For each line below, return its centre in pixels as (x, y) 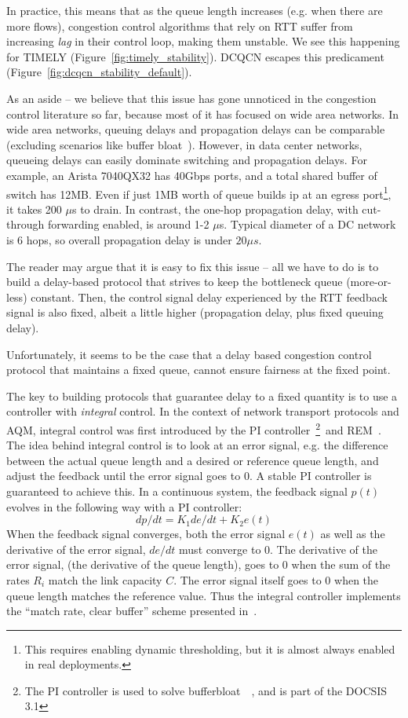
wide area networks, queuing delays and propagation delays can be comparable (196, 129)
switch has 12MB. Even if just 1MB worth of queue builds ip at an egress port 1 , (199, 192)
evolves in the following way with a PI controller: (124, 506)
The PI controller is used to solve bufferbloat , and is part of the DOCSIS (206, 690)
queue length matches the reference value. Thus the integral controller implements (204, 595)
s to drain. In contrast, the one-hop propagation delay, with (215, 209)
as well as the (353, 534)
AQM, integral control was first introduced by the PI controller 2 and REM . (194, 428)
